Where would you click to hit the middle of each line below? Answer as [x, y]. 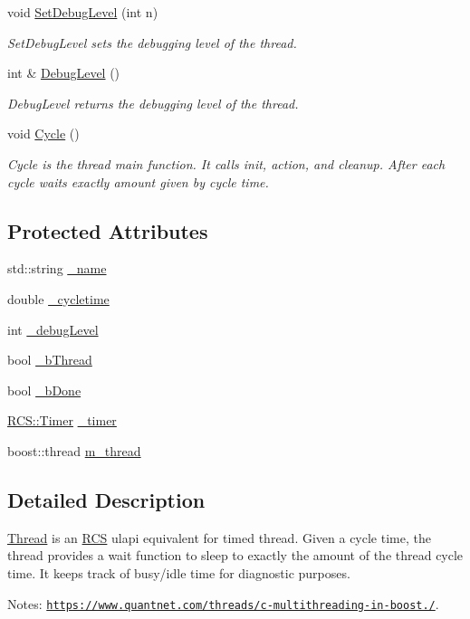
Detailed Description [106, 499]
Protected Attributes [108, 230]
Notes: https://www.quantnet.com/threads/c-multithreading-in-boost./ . [223, 603]
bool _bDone [44, 390]
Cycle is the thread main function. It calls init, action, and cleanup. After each [226, 163]
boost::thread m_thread [74, 450]
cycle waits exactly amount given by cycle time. [138, 181]
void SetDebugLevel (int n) [83, 12]
